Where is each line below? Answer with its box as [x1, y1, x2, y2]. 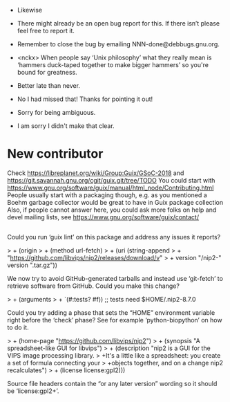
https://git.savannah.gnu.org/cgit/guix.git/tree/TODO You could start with [7, 176, 215, 184]
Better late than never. [17, 82, 81, 89]
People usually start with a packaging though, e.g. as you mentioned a [7, 190, 207, 199]
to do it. [7, 323, 29, 331]
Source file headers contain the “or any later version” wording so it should [7, 380, 218, 388]
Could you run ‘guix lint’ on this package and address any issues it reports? [7, 233, 221, 241]
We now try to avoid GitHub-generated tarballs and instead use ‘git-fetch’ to [7, 275, 223, 283]
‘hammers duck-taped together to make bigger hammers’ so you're [17, 61, 209, 68]
